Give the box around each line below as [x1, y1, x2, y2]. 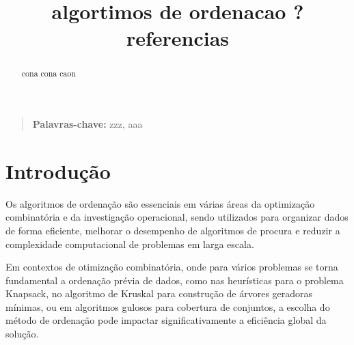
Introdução [5, 156, 111, 184]
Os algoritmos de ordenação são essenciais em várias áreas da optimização [5, 196, 315, 210]
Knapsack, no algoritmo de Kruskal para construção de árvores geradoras [5, 286, 313, 301]
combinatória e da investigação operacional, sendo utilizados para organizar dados [5, 210, 349, 224]
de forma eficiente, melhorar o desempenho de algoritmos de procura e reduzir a [5, 223, 340, 237]
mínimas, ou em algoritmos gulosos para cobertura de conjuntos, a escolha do [5, 299, 330, 314]
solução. [5, 327, 39, 341]
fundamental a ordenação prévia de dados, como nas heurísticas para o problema [5, 273, 344, 287]
